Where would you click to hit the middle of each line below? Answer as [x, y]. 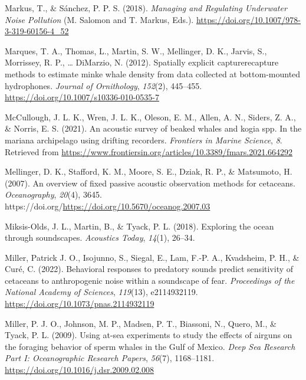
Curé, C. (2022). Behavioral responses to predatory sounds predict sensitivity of [149, 269]
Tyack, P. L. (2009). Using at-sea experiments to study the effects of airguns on [149, 335]
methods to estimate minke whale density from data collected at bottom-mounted [153, 73]
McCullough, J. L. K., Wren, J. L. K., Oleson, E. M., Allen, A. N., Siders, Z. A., [150, 117]
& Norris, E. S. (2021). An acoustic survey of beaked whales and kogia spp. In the [153, 128]
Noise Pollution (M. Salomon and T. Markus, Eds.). [99, 19]
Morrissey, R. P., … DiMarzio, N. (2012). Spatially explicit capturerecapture [142, 62]
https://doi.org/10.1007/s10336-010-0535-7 [82, 97]
